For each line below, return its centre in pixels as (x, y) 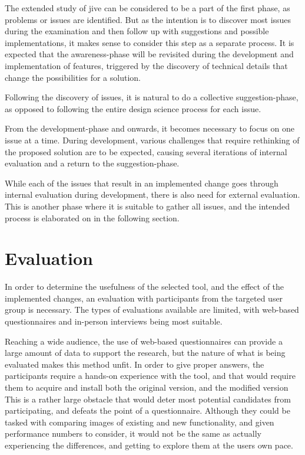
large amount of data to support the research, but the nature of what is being (145, 353)
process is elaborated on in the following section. (92, 217)
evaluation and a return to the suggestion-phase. (92, 163)
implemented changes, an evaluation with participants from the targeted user (144, 298)
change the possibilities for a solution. (73, 77)
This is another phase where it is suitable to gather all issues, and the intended (147, 206)
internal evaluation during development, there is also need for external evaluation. (152, 194)
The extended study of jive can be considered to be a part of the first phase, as (147, 8)
